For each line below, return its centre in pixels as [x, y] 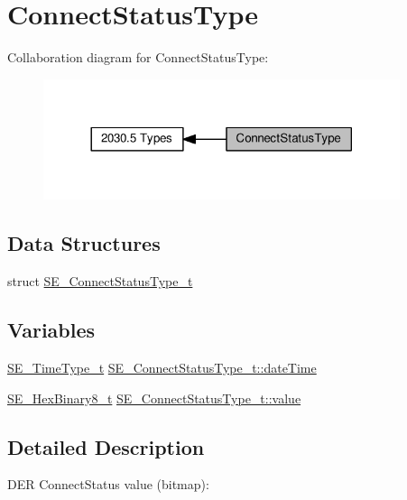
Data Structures [84, 243]
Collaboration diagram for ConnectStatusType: [138, 57]
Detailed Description [106, 446]
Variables [51, 330]
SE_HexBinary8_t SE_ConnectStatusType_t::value [154, 398]
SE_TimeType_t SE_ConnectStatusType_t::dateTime [162, 367]
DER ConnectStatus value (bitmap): [108, 484]
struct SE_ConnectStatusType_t [100, 281]
